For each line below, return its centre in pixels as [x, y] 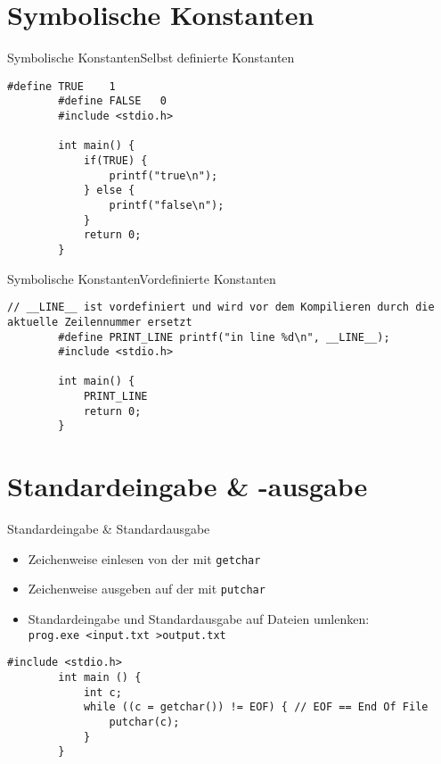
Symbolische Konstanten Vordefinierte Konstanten [142, 278]
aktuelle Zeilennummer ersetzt [100, 322]
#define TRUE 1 [61, 86]
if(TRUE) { [115, 161]
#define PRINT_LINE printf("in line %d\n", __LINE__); [224, 337]
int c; [102, 692]
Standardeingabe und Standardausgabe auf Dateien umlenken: [199, 619]
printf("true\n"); [163, 175]
